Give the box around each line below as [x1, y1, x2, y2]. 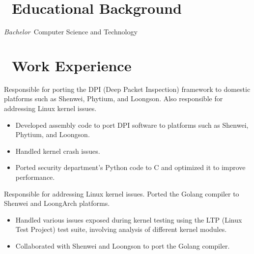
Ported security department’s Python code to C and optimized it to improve [15, 162, 246, 172]
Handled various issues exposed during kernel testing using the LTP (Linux [15, 214, 242, 225]
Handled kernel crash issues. [15, 145, 100, 156]
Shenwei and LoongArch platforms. [4, 198, 110, 208]
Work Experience [12, 55, 132, 75]
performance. [15, 172, 55, 182]
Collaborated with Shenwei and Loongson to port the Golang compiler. [15, 240, 230, 251]
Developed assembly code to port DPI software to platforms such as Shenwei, [15, 119, 249, 130]
